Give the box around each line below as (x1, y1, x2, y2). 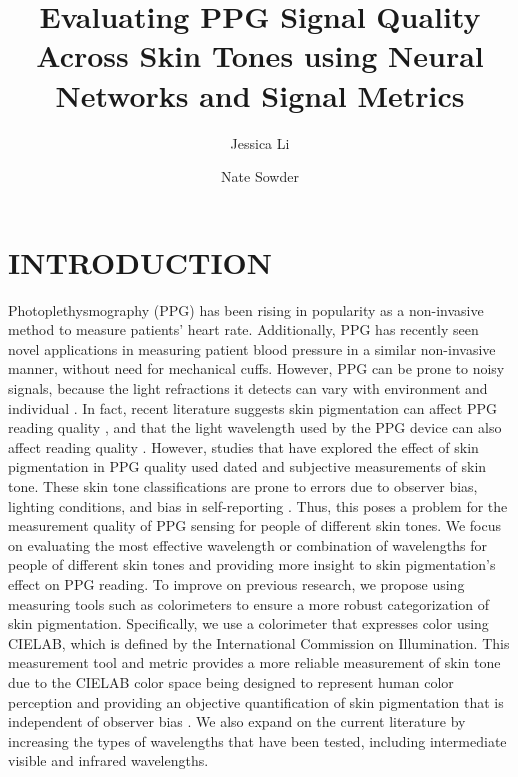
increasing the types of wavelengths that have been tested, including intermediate (8, 730, 507, 751)
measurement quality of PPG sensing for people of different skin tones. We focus (8, 515, 502, 536)
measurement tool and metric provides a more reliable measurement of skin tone (8, 652, 501, 673)
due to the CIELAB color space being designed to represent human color (8, 671, 454, 692)
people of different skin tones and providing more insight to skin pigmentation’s (8, 554, 496, 575)
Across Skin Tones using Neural (36, 35, 484, 76)
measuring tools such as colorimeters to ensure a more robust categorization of (8, 593, 490, 614)
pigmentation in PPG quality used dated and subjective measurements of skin (8, 456, 487, 477)
